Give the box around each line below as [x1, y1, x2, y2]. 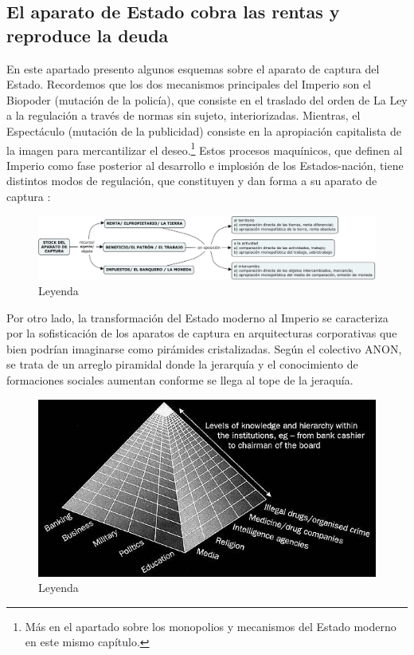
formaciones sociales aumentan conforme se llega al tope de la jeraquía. [6, 372, 353, 389]
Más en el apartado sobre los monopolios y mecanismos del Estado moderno [25, 618, 396, 634]
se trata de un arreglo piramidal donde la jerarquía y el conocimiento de [6, 356, 358, 373]
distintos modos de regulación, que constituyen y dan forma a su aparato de [6, 172, 377, 189]
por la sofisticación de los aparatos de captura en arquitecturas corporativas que [6, 325, 397, 341]
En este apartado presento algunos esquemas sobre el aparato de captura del [6, 60, 380, 77]
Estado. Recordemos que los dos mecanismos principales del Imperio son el [6, 76, 372, 93]
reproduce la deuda [6, 22, 169, 47]
